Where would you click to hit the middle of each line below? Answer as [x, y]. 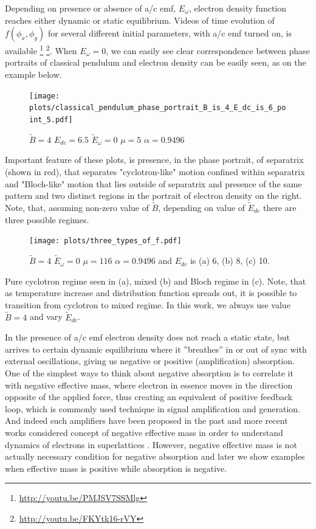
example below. [33, 74]
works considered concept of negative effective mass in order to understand [144, 432]
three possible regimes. [47, 219]
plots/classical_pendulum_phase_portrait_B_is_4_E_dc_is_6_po [158, 108]
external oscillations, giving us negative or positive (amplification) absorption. [150, 361]
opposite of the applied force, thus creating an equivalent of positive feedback [149, 397]
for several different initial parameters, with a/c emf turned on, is [170, 33]
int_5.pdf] [51, 119]
